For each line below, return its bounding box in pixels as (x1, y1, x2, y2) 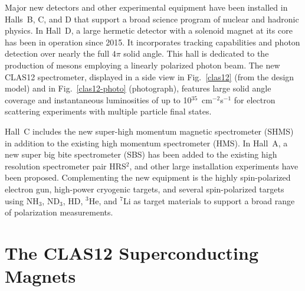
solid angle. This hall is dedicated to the (123, 47, 269, 60)
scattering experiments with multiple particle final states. (5, 105, 212, 117)
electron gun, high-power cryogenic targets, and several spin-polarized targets (5, 182, 284, 195)
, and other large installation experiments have (129, 159, 299, 172)
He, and (88, 194, 117, 207)
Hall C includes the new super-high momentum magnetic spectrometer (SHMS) (5, 125, 294, 137)
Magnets (5, 264, 76, 288)
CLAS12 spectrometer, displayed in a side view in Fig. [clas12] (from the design (5, 70, 294, 83)
